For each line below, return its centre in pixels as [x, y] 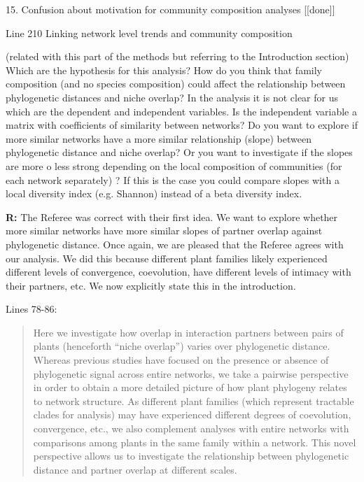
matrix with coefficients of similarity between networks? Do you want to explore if [182, 125]
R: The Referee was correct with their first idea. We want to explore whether [172, 217]
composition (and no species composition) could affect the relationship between [176, 84]
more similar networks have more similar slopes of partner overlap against [164, 231]
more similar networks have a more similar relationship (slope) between [159, 138]
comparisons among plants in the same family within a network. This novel [195, 442]
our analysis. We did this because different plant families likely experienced [167, 258]
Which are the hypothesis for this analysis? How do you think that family [164, 70]
